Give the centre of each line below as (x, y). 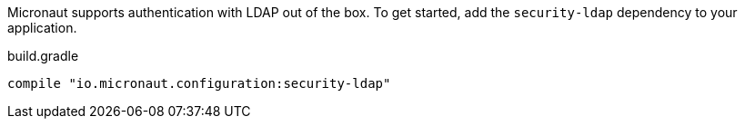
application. (42, 28)
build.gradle (43, 56)
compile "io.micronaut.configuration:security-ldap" (199, 83)
